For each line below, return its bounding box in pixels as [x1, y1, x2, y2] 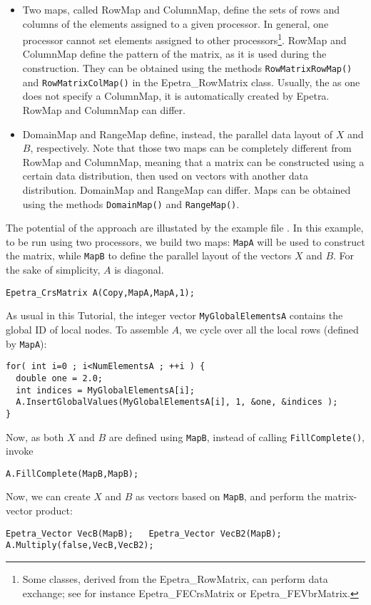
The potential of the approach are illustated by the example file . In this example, [6, 220, 364, 235]
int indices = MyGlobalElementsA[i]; [16, 385, 195, 395]
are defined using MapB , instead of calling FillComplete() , [108, 429, 365, 444]
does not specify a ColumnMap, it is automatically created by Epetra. [22, 88, 330, 103]
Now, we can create [6, 489, 91, 504]
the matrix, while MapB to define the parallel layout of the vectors [6, 248, 292, 263]
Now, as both [6, 429, 64, 444]
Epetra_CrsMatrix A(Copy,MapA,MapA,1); [6, 287, 195, 298]
